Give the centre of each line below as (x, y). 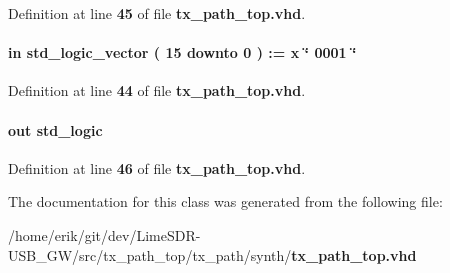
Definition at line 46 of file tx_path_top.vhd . (157, 167)
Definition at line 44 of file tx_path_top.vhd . (157, 90)
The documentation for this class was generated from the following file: (225, 201)
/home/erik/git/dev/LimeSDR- (104, 234)
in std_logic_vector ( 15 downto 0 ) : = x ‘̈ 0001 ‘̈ (182, 52)
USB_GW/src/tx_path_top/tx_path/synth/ (150, 254)
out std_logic (55, 129)
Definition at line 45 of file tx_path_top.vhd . (157, 13)
